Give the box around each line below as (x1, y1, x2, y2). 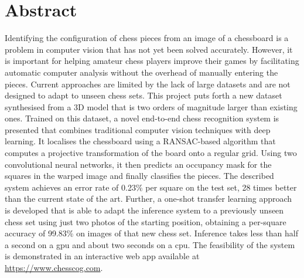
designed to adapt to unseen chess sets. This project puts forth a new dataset (5, 89, 282, 101)
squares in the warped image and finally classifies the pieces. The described (5, 169, 274, 182)
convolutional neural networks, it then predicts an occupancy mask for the (5, 158, 272, 170)
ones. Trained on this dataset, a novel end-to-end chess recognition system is (5, 112, 279, 124)
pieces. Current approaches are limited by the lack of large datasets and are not (5, 77, 291, 90)
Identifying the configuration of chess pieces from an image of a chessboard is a (5, 32, 289, 44)
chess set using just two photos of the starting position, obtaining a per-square (5, 215, 286, 228)
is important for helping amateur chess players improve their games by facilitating (5, 55, 299, 67)
